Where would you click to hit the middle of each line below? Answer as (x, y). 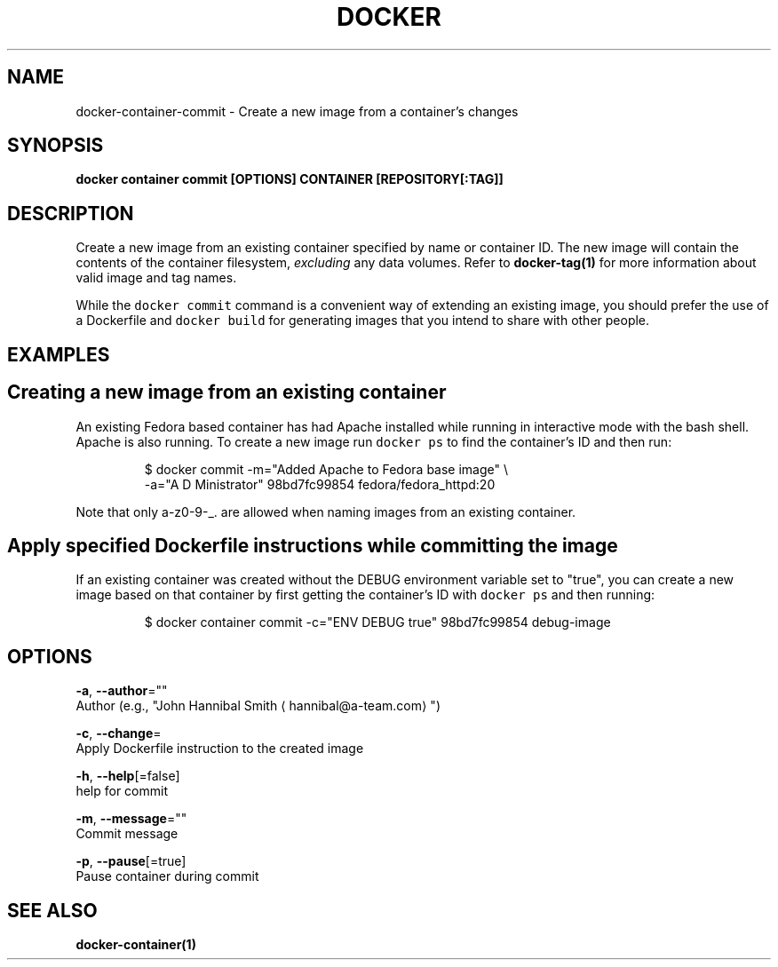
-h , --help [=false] (128, 776)
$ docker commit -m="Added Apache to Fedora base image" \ (326, 469)
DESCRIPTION (71, 213)
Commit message (127, 834)
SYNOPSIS (56, 146)
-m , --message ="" (131, 819)
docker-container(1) (136, 945)
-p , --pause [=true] (131, 861)
